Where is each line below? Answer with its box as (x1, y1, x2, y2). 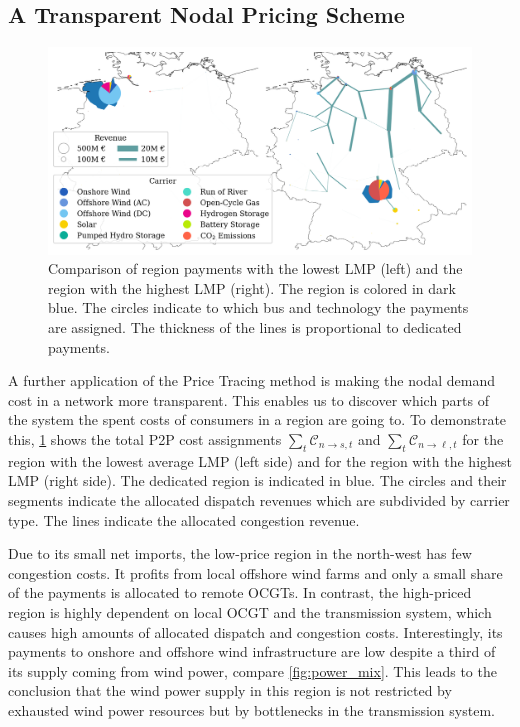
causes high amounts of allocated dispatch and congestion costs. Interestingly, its (8, 621, 503, 642)
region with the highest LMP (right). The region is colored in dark (48, 277, 456, 298)
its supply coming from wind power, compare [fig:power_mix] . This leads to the (8, 660, 497, 681)
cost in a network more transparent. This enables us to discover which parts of (8, 389, 490, 410)
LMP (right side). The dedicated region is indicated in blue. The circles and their (8, 470, 507, 491)
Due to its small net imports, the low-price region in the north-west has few (8, 543, 472, 564)
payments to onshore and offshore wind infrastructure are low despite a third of (8, 641, 496, 662)
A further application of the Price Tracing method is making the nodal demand (8, 370, 495, 391)
